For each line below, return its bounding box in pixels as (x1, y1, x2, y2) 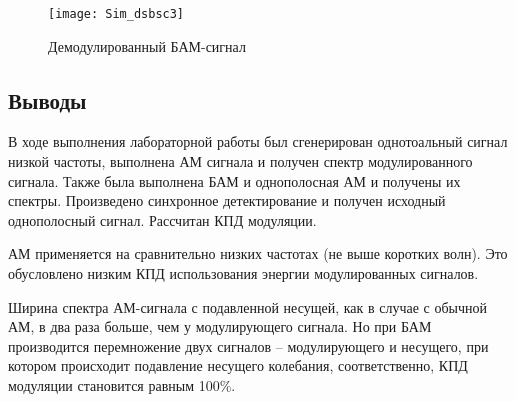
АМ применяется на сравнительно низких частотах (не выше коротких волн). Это (8, 243, 508, 264)
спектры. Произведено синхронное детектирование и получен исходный (8, 190, 446, 211)
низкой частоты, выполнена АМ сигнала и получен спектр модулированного (8, 151, 473, 172)
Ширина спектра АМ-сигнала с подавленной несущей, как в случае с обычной (8, 296, 488, 317)
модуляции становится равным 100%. (8, 374, 236, 395)
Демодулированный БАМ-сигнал (48, 35, 246, 56)
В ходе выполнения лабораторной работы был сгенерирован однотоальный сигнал (8, 131, 508, 152)
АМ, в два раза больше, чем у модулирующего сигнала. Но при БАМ (8, 316, 432, 337)
